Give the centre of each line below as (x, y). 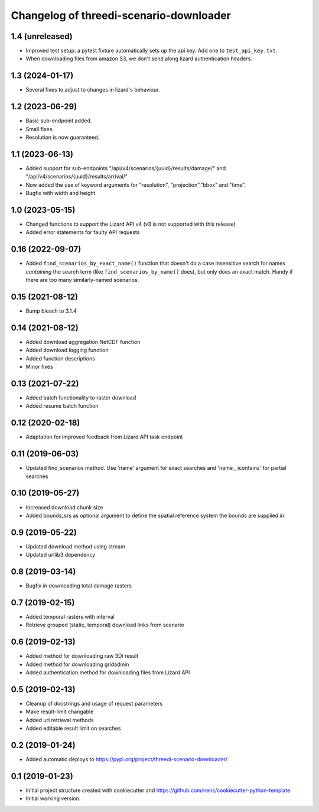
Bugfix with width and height (61, 193)
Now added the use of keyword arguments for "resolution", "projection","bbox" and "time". (136, 185)
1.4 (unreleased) (42, 36)
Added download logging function (67, 350)
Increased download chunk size (64, 507)
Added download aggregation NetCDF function (83, 342)
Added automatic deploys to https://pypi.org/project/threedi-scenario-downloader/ (126, 759)
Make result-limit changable (60, 712)
